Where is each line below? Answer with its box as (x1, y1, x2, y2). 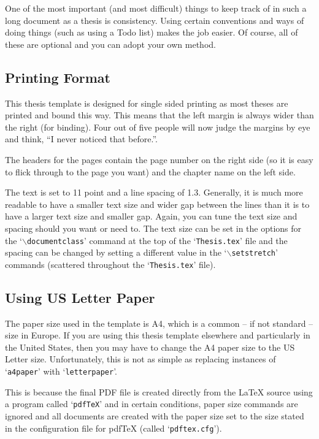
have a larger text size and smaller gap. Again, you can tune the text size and (5, 210, 298, 223)
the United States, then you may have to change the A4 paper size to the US (5, 340, 295, 353)
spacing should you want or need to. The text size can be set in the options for (5, 221, 302, 234)
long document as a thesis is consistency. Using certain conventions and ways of (5, 13, 304, 26)
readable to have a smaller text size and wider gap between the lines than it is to (5, 197, 310, 210)
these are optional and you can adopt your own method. (5, 37, 216, 50)
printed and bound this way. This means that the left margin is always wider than (5, 109, 314, 121)
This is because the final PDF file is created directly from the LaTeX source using (5, 385, 313, 398)
